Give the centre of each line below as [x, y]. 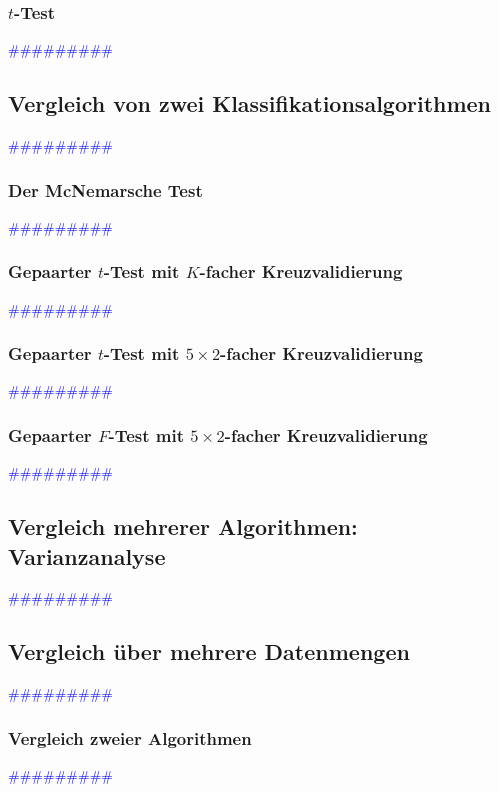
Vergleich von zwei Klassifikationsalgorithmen [250, 103]
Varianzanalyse [87, 555]
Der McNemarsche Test [105, 189]
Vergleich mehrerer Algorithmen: [183, 526]
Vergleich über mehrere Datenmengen [209, 651]
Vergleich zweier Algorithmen [130, 737]
